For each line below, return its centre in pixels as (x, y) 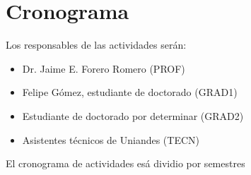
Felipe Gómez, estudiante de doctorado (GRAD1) (130, 92)
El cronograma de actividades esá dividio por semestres (125, 163)
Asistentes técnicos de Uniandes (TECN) (111, 139)
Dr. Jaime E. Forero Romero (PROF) (104, 68)
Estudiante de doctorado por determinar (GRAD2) (133, 115)
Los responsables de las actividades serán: (96, 45)
